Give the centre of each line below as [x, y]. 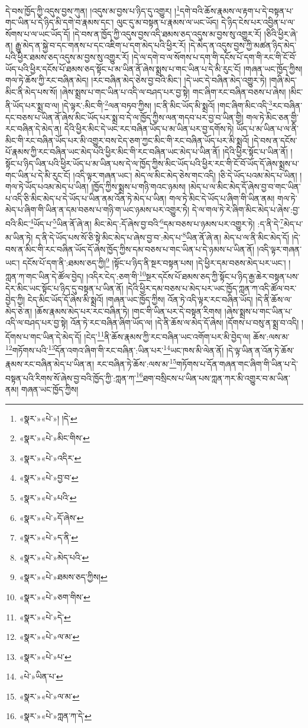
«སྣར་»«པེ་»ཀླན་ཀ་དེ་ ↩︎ [55, 716]
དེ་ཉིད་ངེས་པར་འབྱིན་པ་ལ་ [258, 22]
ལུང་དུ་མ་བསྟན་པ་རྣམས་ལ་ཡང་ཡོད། [168, 22]
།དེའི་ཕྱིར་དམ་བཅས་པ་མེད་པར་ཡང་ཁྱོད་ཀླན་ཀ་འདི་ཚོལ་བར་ [211, 288]
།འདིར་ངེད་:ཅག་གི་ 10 [116, 275]
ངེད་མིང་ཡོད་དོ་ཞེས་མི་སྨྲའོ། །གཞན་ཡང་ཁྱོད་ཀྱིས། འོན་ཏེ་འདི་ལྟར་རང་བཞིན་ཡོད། [140, 300]
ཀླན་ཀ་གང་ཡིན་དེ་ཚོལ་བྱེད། [45, 276]
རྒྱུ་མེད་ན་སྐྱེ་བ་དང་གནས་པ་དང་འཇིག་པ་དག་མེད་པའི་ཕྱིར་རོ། [101, 45]
